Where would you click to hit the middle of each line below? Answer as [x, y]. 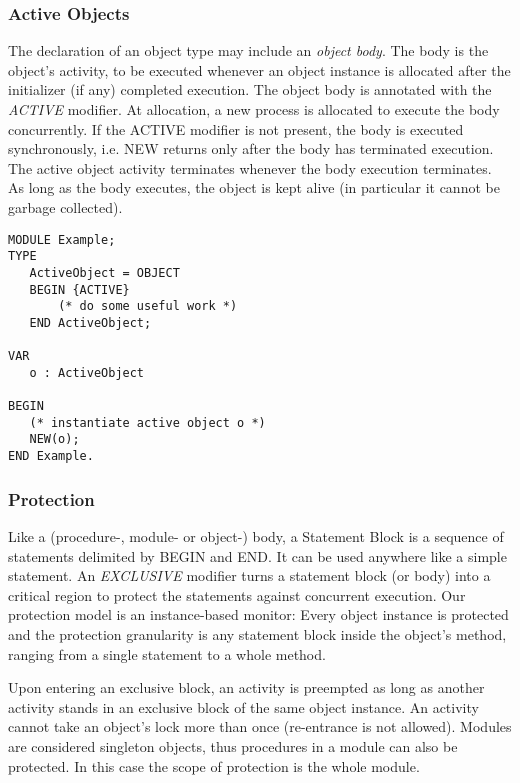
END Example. [51, 456]
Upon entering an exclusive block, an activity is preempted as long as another [246, 687]
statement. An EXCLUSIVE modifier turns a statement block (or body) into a [249, 575]
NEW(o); [54, 439]
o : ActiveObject [87, 372]
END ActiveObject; [90, 322]
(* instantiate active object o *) [147, 422]
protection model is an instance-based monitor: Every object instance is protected [258, 614]
